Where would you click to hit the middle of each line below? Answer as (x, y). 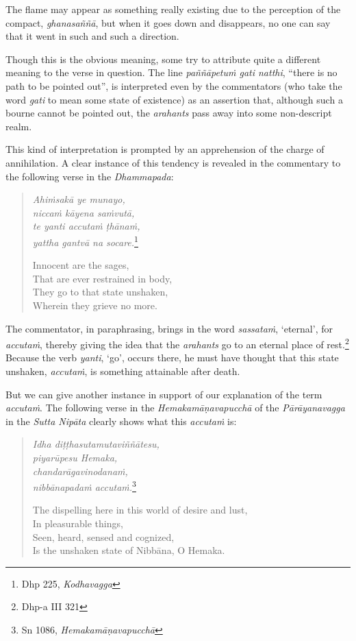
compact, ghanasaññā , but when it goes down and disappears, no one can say (168, 22)
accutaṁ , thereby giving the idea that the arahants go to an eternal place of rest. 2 (177, 343)
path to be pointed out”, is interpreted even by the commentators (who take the (174, 85)
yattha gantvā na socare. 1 (85, 241)
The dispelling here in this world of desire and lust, (140, 510)
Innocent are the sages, (81, 265)
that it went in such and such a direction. (92, 36)
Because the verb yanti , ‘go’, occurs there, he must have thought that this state (172, 358)
